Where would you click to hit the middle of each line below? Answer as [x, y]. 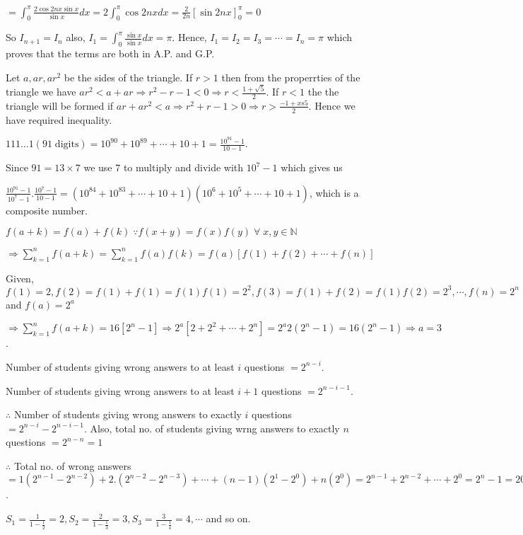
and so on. [228, 518]
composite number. [47, 210]
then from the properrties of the [291, 77]
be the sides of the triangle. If [128, 77]
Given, [20, 278]
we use [98, 167]
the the [323, 91]
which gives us [312, 167]
